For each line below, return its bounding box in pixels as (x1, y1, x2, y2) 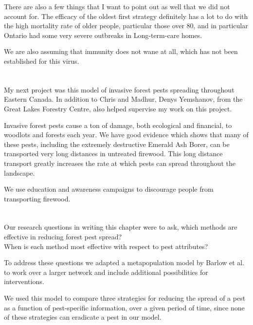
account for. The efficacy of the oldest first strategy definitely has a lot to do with (4, 11, 248, 21)
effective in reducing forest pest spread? (4, 232, 122, 242)
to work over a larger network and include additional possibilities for (4, 267, 208, 277)
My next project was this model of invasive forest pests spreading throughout (4, 84, 235, 94)
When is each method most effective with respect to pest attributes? (4, 241, 208, 251)
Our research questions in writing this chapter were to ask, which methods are (4, 222, 237, 232)
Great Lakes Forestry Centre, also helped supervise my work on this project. (4, 103, 232, 113)
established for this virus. (4, 55, 79, 66)
